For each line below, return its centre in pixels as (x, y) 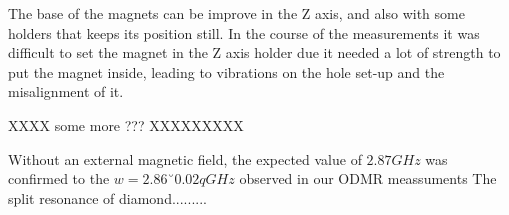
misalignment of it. (66, 91)
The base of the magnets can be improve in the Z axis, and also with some (236, 13)
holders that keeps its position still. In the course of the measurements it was (244, 32)
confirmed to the (59, 178)
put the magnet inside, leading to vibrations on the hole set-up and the (226, 71)
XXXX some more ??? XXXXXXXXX (126, 124)
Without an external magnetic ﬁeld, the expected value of (185, 158)
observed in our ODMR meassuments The (368, 178)
